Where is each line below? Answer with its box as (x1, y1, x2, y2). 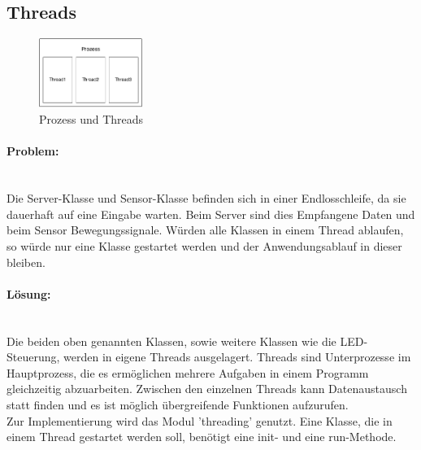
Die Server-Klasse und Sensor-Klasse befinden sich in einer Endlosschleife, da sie (7, 190, 406, 207)
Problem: (7, 142, 59, 159)
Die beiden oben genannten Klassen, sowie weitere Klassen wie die (7, 332, 336, 349)
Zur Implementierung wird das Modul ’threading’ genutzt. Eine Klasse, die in (7, 412, 393, 429)
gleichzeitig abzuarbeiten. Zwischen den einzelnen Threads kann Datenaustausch (7, 380, 407, 397)
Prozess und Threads (39, 111, 144, 128)
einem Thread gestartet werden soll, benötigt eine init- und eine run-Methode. (7, 428, 397, 445)
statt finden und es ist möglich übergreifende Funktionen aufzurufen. (7, 395, 349, 413)
